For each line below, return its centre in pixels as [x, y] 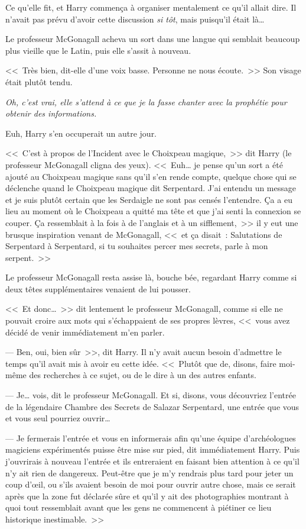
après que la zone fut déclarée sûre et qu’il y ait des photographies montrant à [147, 496]
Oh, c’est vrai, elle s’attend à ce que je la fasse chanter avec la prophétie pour [146, 101]
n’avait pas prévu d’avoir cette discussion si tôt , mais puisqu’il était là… [135, 19]
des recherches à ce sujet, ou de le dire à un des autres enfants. [143, 375]
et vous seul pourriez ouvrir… [58, 418]
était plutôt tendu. [39, 81]
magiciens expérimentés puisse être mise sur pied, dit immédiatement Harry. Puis [153, 449]
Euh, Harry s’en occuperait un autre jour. [81, 133]
